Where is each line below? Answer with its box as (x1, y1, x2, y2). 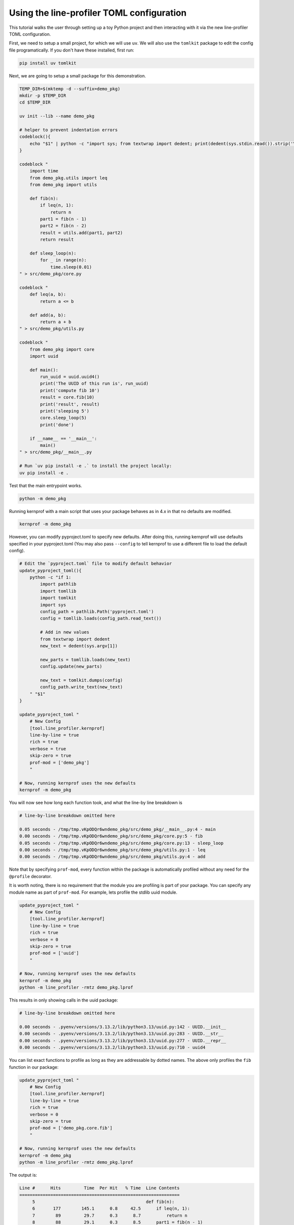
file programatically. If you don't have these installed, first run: (9, 47, 134, 53)
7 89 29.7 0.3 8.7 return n (32, 1213, 188, 1218)
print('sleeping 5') (40, 408, 90, 414)
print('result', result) (40, 401, 100, 407)
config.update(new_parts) (40, 664, 102, 669)
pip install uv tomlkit (19, 60, 77, 66)
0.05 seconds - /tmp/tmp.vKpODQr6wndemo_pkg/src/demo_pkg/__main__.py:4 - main (19, 826, 216, 832)
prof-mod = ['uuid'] (29, 951, 79, 956)
